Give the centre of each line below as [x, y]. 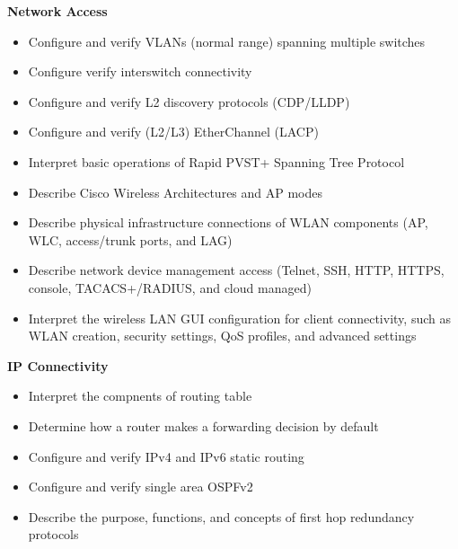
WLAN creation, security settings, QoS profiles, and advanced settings [222, 336]
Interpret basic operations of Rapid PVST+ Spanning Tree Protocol [216, 161]
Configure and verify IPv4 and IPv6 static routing [166, 456]
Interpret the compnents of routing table [140, 396]
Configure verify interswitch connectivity [140, 71]
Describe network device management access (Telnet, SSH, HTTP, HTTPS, [236, 270]
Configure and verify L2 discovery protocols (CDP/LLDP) [189, 101]
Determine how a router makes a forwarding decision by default [203, 425]
